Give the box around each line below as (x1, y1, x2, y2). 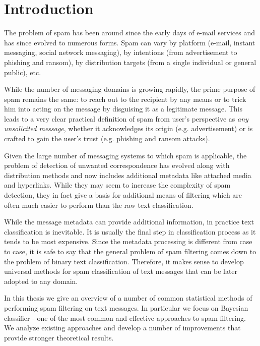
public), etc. (4, 67, 41, 77)
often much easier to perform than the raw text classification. (4, 199, 193, 210)
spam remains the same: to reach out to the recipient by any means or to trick (4, 93, 246, 104)
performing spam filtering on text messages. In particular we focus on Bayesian (4, 302, 248, 313)
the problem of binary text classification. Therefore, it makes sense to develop (4, 256, 244, 266)
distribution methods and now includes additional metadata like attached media (4, 169, 251, 180)
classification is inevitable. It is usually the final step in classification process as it (4, 226, 256, 237)
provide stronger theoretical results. (4, 332, 114, 342)
